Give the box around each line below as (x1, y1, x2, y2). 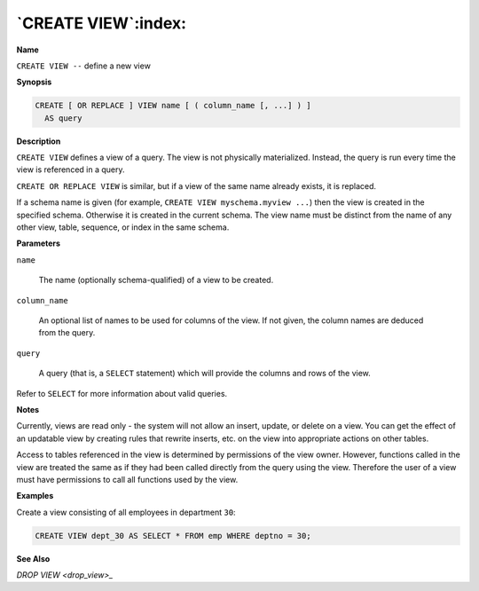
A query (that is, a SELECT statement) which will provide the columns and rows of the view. (38, 368, 372, 379)
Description (16, 136, 61, 146)
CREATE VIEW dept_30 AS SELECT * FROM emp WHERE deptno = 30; (35, 531, 311, 540)
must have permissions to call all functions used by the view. (16, 474, 239, 485)
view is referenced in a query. (16, 164, 125, 175)
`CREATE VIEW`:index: (16, 13, 186, 33)
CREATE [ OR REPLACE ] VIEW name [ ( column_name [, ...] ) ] (35, 100, 311, 111)
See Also (16, 553, 51, 563)
